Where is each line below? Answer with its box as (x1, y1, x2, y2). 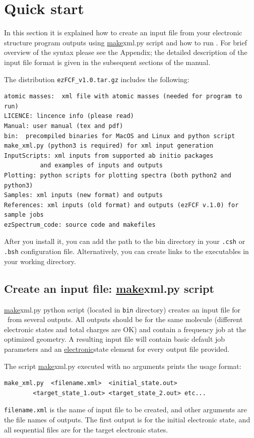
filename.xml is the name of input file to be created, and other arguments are (4, 404, 247, 415)
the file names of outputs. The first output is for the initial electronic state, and (4, 414, 250, 425)
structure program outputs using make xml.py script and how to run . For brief (4, 37, 247, 47)
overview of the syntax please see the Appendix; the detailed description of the (4, 47, 247, 57)
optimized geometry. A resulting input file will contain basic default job (4, 334, 225, 344)
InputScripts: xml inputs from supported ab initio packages (4, 152, 214, 159)
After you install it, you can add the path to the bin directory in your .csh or (4, 236, 245, 246)
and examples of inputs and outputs (40, 162, 163, 169)
